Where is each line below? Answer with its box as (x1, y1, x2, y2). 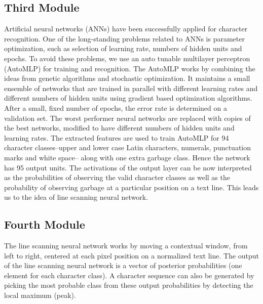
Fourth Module (4, 216, 85, 232)
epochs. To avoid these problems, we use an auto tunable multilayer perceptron (4, 53, 250, 63)
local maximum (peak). (4, 290, 76, 300)
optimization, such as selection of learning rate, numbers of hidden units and (4, 43, 242, 54)
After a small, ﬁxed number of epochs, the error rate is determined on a (4, 102, 227, 113)
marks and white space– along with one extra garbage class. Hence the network (4, 152, 250, 162)
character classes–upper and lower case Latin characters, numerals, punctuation (4, 142, 251, 153)
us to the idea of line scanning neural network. (4, 192, 148, 202)
